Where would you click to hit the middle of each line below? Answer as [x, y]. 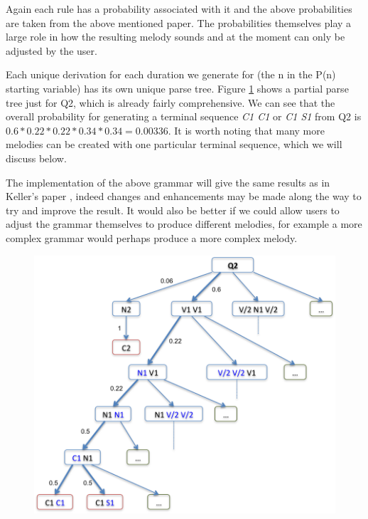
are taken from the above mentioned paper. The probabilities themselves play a [179, 22]
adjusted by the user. [52, 50]
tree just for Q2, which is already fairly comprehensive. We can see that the [171, 102]
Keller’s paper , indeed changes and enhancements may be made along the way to [184, 196]
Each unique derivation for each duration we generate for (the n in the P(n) [171, 74]
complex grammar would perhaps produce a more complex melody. [152, 237]
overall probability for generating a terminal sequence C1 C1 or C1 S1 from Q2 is [184, 116]
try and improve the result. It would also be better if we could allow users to [173, 210]
